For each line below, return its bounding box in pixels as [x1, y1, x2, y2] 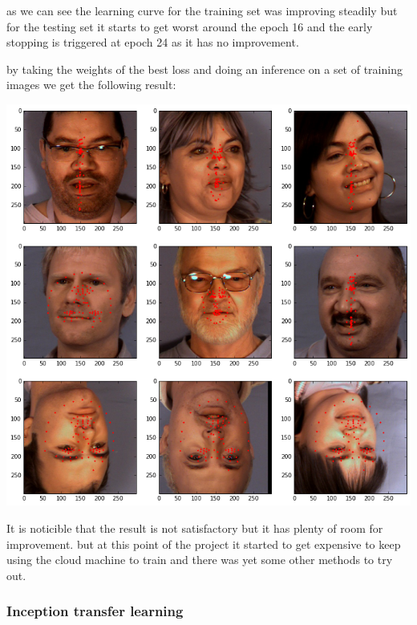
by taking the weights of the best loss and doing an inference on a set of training [6, 60, 403, 77]
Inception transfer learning [6, 601, 184, 621]
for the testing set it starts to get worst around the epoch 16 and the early [6, 18, 373, 34]
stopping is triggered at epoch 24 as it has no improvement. [6, 34, 299, 51]
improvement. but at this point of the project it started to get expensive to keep [6, 535, 401, 552]
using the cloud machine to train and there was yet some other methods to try [6, 551, 393, 568]
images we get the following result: [6, 76, 176, 93]
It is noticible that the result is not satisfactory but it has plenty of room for [6, 519, 383, 536]
